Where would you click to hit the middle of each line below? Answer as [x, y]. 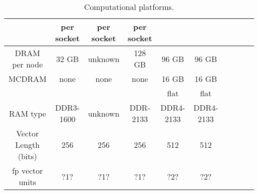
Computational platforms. [129, 7]
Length [27, 145]
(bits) [28, 156]
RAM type [28, 113]
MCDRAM [27, 79]
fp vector [28, 170]
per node [28, 64]
